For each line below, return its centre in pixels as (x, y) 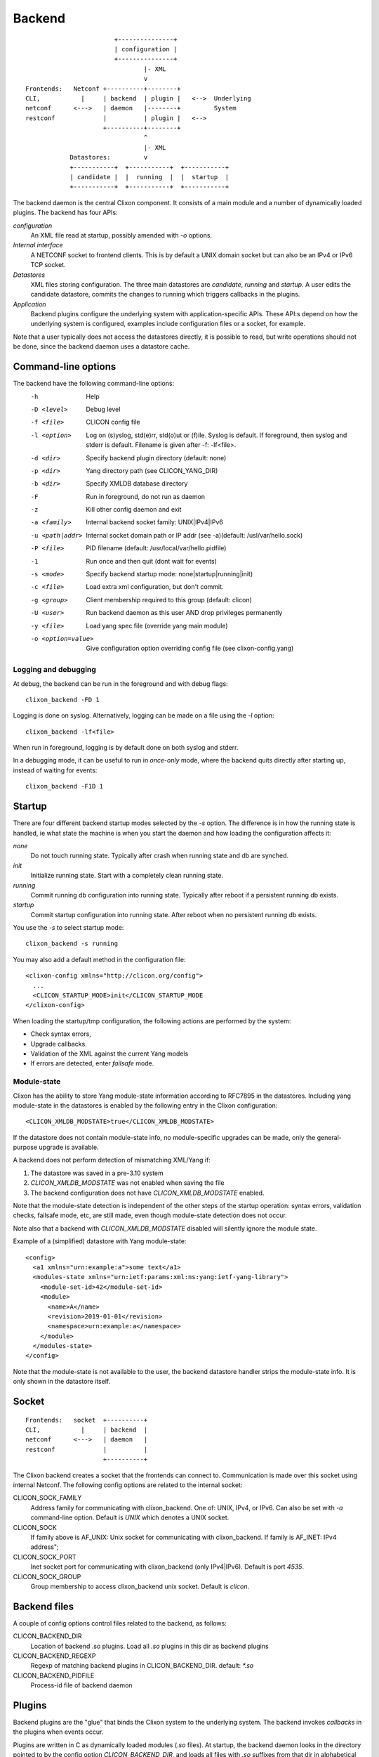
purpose (25, 1147)
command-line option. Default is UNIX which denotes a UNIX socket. (130, 1517)
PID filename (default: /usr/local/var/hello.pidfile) (156, 548)
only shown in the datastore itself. (62, 1382)
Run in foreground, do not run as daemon (146, 496)
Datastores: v (109, 157)
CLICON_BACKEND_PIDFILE (54, 1675)
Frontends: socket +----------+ (87, 1420)
